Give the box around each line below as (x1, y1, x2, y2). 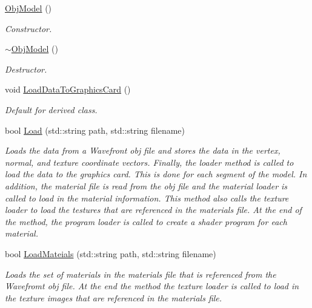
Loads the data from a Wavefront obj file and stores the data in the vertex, (5, 144, 280, 157)
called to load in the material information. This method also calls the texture (5, 191, 289, 204)
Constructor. (5, 22, 52, 34)
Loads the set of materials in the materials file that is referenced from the (5, 267, 276, 280)
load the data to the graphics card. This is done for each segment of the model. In (5, 168, 307, 180)
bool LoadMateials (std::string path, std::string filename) (5, 247, 216, 260)
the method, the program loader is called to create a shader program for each (5, 215, 287, 228)
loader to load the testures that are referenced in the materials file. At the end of (5, 203, 302, 216)
